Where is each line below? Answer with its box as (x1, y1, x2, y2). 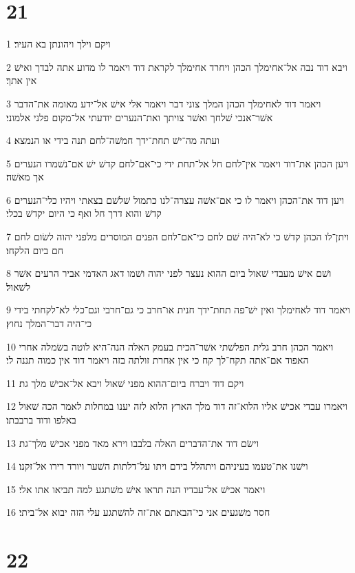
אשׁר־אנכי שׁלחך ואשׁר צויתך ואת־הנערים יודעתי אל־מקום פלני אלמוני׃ (6, 110, 273, 124)
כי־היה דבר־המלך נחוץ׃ (6, 316, 92, 331)
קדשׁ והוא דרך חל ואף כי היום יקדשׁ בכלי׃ (6, 206, 162, 220)
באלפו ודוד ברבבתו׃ (6, 413, 76, 426)
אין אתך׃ (6, 73, 37, 87)
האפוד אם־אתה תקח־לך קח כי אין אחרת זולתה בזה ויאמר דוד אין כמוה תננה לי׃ (6, 353, 309, 367)
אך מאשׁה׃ (6, 169, 44, 184)
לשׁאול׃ (6, 279, 30, 293)
